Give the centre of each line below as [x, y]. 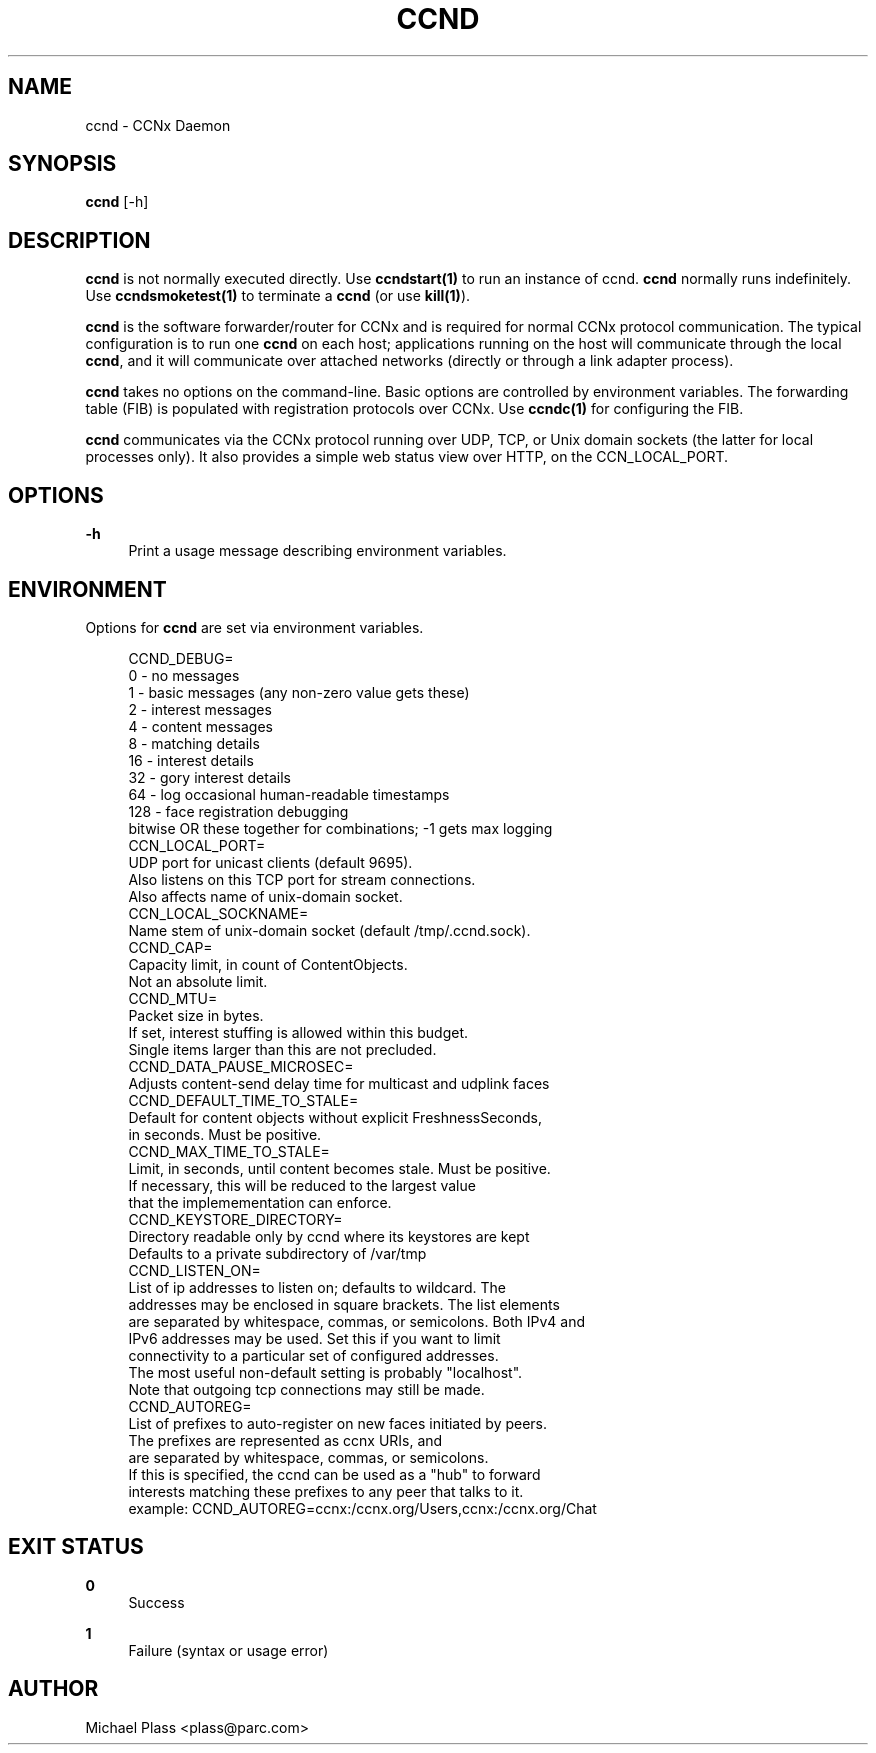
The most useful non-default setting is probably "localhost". [325, 1372]
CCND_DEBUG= [181, 658]
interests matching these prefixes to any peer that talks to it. [326, 1491]
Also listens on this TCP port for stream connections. [302, 879]
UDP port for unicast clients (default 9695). [270, 862]
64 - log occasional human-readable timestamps [289, 794]
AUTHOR [53, 1689]
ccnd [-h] [117, 202]
